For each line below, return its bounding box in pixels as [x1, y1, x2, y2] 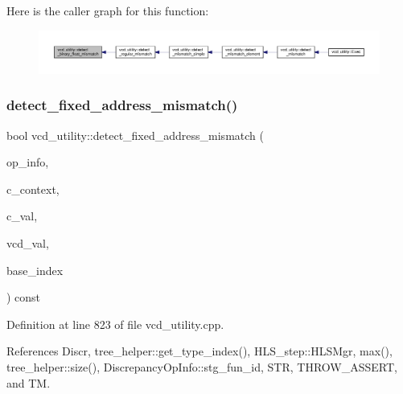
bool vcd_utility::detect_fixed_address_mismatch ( [6, 126, 264, 143]
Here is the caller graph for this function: [6, 2, 209, 18]
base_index [6, 261, 64, 278]
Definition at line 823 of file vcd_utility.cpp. [6, 315, 224, 332]
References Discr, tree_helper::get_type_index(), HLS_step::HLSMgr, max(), [6, 343, 393, 359]
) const [6, 289, 41, 306]
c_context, [6, 180, 60, 197]
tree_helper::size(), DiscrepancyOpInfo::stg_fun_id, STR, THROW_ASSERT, [6, 358, 397, 375]
